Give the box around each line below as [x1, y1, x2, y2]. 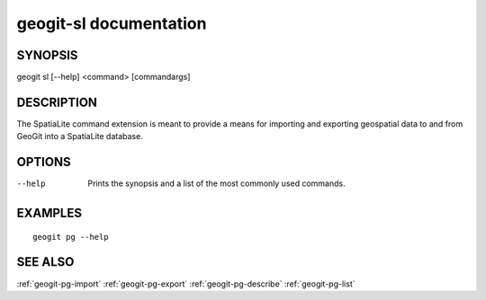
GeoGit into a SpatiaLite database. [16, 131, 143, 142]
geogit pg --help [32, 232, 109, 242]
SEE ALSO [16, 254, 75, 269]
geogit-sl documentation [16, 13, 207, 33]
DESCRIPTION [16, 94, 98, 110]
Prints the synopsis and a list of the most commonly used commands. [87, 178, 346, 189]
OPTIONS [16, 154, 71, 170]
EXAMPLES [16, 206, 83, 221]
